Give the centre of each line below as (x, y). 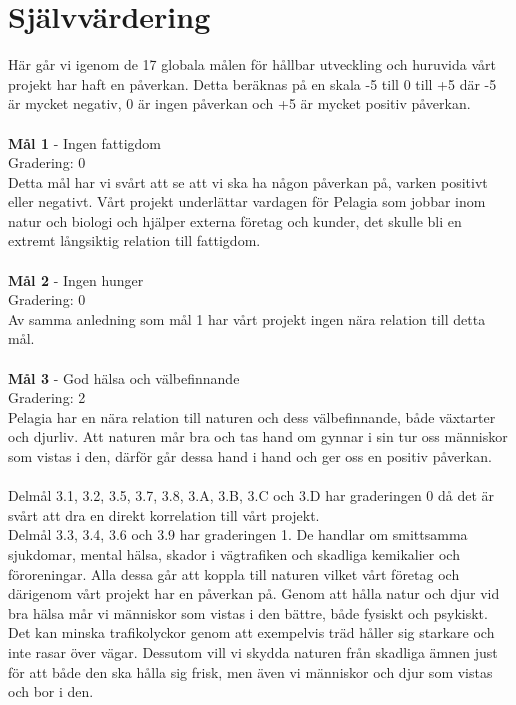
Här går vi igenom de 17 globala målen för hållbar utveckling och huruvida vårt (252, 64)
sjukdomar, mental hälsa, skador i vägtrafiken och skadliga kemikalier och (234, 553)
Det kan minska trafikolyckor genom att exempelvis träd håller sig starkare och (251, 632)
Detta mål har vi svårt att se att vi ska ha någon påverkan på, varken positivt (248, 181)
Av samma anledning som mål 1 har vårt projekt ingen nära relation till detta (247, 318)
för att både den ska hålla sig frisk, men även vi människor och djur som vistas (250, 671)
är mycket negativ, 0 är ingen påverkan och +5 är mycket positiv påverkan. (239, 103)
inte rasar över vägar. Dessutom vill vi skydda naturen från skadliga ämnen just (253, 651)
